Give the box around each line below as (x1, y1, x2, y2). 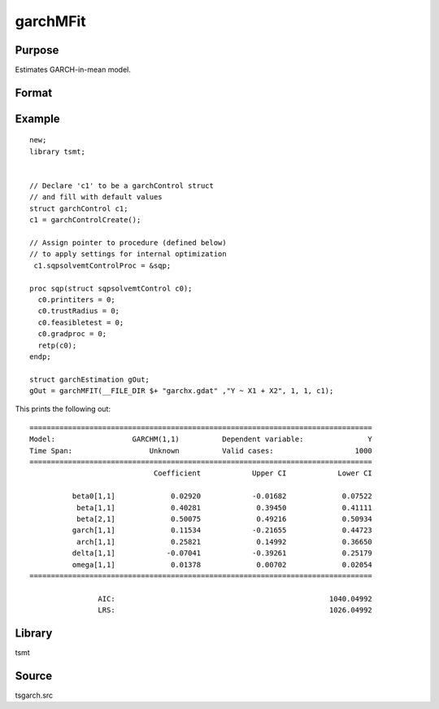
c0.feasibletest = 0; (37, 317, 124, 327)
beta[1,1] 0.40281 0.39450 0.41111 (76, 503, 373, 512)
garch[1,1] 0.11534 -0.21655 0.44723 (72, 526, 373, 535)
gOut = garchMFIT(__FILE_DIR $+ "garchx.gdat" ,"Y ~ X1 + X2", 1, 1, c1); (29, 387, 334, 396)
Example (15, 112, 60, 125)
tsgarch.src (15, 690, 54, 700)
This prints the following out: (15, 404, 111, 414)
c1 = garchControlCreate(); (29, 216, 141, 225)
